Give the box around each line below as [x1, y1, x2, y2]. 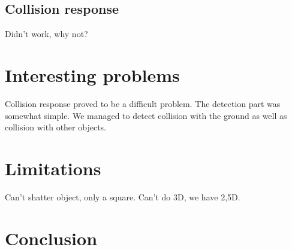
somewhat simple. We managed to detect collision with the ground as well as [5, 109, 287, 121]
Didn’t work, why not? [5, 28, 88, 40]
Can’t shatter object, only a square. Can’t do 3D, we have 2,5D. [5, 190, 240, 203]
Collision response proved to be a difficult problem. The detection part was [5, 97, 281, 109]
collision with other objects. [5, 121, 106, 133]
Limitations [5, 156, 101, 180]
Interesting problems [5, 62, 180, 87]
